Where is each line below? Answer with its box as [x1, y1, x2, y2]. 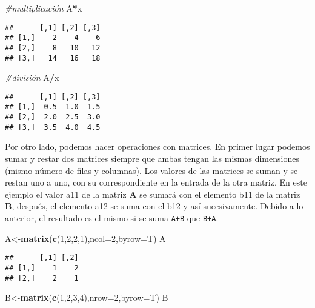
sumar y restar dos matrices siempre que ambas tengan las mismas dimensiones [5, 152, 299, 165]
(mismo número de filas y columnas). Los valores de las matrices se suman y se [5, 164, 298, 176]
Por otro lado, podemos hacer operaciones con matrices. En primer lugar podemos [5, 140, 310, 153]
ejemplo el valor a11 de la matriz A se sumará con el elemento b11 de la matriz [5, 187, 300, 200]
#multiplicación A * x [5, 2, 82, 14]
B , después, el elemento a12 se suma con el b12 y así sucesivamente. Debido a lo [5, 199, 303, 212]
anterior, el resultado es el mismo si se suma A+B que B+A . [5, 212, 219, 224]
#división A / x [5, 71, 59, 84]
